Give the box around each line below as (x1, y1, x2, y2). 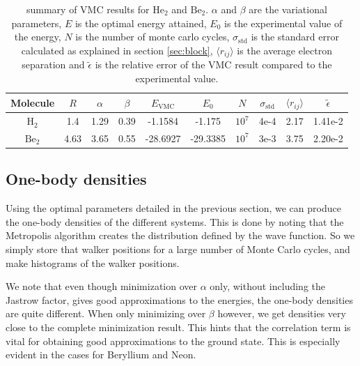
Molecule (10, 95, 55, 109)
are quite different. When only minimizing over (6, 306, 206, 321)
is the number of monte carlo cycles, (75, 29, 230, 44)
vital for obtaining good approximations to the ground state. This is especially (6, 333, 341, 348)
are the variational (249, 2, 327, 16)
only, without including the (210, 279, 326, 293)
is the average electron (237, 43, 332, 57)
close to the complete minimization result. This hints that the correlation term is (6, 320, 351, 335)
